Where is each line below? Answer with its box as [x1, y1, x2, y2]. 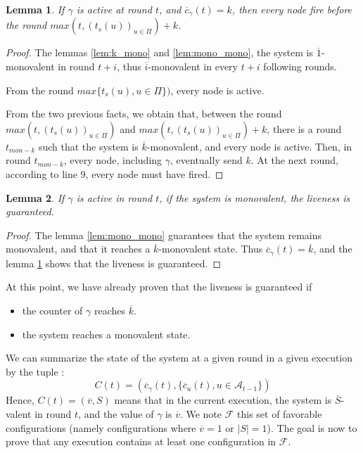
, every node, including [63, 153, 163, 167]
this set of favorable [237, 407, 322, 421]
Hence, [6, 393, 34, 407]
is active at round [76, 2, 152, 16]
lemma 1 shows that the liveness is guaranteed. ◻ [6, 255, 222, 270]
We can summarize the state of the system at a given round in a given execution [6, 350, 353, 365]
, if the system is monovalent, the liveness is [159, 190, 350, 205]
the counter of [22, 303, 83, 318]
